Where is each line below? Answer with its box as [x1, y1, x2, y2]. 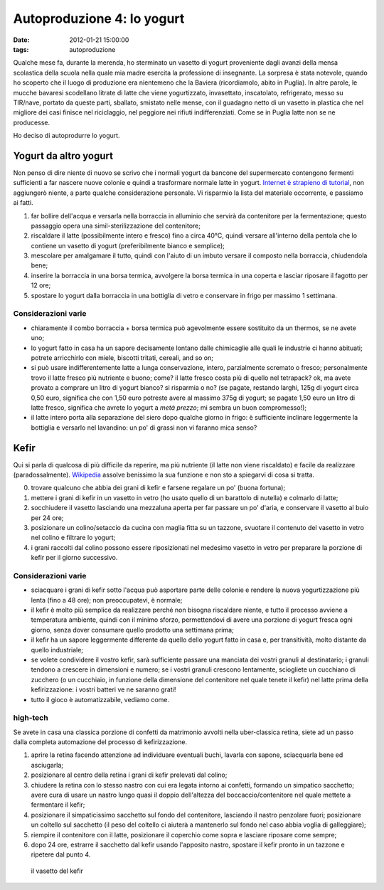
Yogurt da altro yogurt [13, 149, 114, 161]
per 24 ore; [31, 513, 64, 522]
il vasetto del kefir [31, 867, 83, 875]
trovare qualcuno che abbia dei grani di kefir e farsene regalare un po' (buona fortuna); [31, 484, 286, 492]
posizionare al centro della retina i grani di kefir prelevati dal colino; [31, 770, 228, 779]
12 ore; [31, 281, 51, 290]
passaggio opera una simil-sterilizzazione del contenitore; [31, 221, 201, 230]
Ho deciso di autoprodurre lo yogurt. [13, 132, 120, 140]
